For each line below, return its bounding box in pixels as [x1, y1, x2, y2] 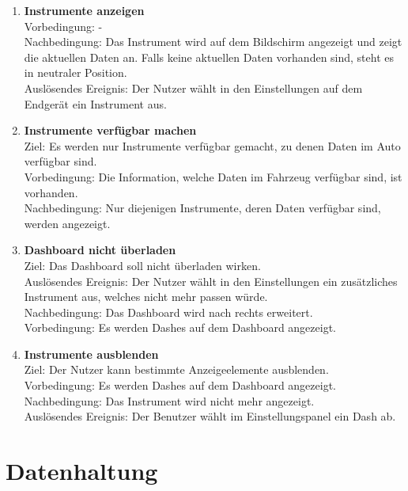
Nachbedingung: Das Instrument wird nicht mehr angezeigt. [24, 392, 315, 409]
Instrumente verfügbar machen [24, 122, 197, 139]
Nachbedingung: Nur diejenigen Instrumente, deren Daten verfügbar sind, [24, 200, 381, 216]
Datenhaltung [6, 455, 158, 487]
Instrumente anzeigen [24, 2, 145, 18]
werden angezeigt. [24, 215, 111, 231]
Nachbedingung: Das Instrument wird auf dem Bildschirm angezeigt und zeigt [24, 33, 402, 50]
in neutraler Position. [24, 64, 127, 81]
